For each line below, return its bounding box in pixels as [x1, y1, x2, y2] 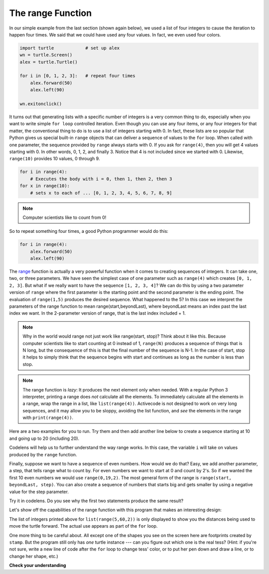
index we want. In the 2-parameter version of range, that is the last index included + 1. [9, 310, 186, 316]
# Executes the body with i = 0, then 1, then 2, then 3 [30, 176, 172, 182]
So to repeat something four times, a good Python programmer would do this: [9, 228, 169, 234]
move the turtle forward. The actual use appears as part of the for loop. [9, 523, 158, 529]
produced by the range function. [9, 451, 77, 457]
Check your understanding [9, 563, 66, 569]
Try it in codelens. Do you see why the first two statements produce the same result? [9, 498, 184, 504]
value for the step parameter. [9, 489, 69, 495]
